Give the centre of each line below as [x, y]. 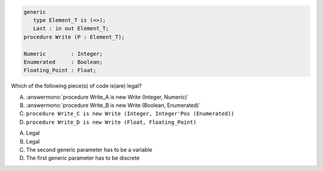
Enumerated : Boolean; [63, 62]
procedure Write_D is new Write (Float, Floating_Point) [111, 122]
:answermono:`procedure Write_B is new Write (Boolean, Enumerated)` [113, 105]
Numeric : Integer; [63, 54]
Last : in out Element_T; [71, 29]
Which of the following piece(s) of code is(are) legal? [76, 86]
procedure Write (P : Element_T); [74, 37]
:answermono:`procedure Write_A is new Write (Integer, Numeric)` [107, 97]
